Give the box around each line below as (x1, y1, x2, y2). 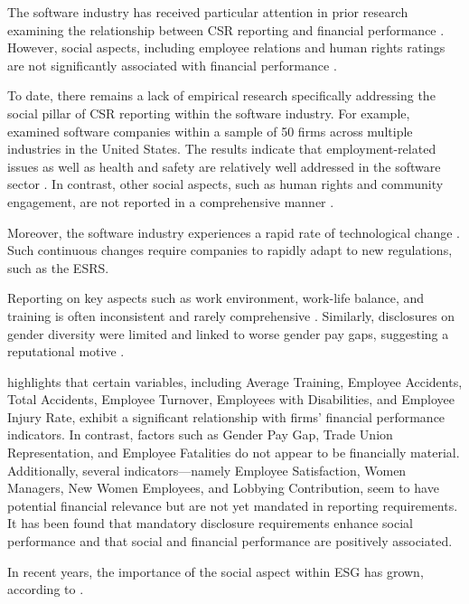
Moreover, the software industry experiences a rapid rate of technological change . (7, 222, 461, 241)
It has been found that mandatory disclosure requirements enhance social (7, 514, 413, 533)
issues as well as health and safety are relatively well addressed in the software (7, 156, 441, 175)
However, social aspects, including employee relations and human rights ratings (7, 38, 446, 57)
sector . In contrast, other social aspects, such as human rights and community (7, 175, 444, 193)
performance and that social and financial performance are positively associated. (7, 532, 453, 551)
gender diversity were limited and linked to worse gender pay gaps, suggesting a (7, 324, 449, 343)
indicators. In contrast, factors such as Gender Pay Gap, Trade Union (7, 425, 393, 444)
